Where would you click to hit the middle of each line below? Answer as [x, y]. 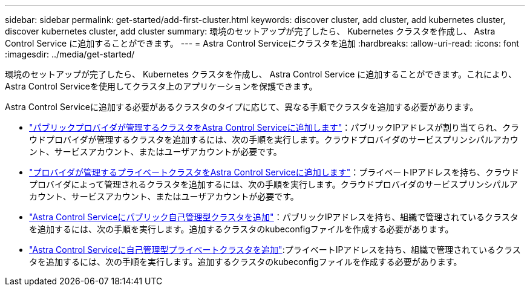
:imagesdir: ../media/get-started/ [70, 54]
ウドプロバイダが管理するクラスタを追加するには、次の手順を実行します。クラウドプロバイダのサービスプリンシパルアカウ [274, 139]
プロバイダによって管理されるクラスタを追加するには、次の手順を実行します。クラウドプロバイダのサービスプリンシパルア [273, 184]
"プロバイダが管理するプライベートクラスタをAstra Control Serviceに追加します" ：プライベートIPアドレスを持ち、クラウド [274, 172]
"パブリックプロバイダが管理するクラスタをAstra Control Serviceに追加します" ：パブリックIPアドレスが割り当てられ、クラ [274, 127]
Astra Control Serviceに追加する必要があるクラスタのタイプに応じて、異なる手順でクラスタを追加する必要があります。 [242, 107]
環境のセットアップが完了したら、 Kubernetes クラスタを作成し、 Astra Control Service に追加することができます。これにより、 [261, 74]
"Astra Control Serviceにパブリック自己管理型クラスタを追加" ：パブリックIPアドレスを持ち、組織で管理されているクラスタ [274, 217]
